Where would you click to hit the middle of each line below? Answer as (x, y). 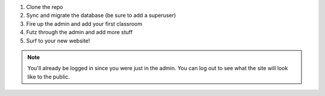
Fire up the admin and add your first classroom (84, 23)
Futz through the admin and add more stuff (79, 32)
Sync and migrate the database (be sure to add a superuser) (101, 16)
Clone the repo (45, 7)
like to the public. (49, 76)
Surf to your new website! (58, 40)
